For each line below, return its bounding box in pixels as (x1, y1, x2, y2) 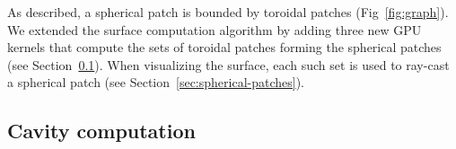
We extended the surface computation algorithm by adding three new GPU (7, 20, 422, 39)
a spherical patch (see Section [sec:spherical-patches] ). (7, 73, 305, 92)
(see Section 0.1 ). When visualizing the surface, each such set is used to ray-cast (7, 55, 450, 74)
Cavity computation (7, 117, 196, 145)
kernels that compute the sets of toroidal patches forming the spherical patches (7, 38, 442, 57)
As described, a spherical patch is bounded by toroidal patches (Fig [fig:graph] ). (7, 3, 449, 21)
